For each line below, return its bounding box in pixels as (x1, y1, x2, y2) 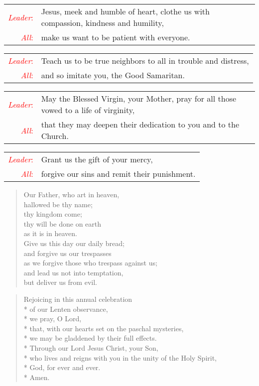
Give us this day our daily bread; (23, 238, 125, 248)
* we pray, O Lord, (23, 313, 82, 324)
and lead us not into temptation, (23, 267, 124, 277)
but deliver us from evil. (23, 277, 97, 287)
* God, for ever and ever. (23, 362, 101, 373)
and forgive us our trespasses (23, 248, 112, 258)
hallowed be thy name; (23, 199, 93, 209)
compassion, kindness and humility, (41, 17, 164, 28)
